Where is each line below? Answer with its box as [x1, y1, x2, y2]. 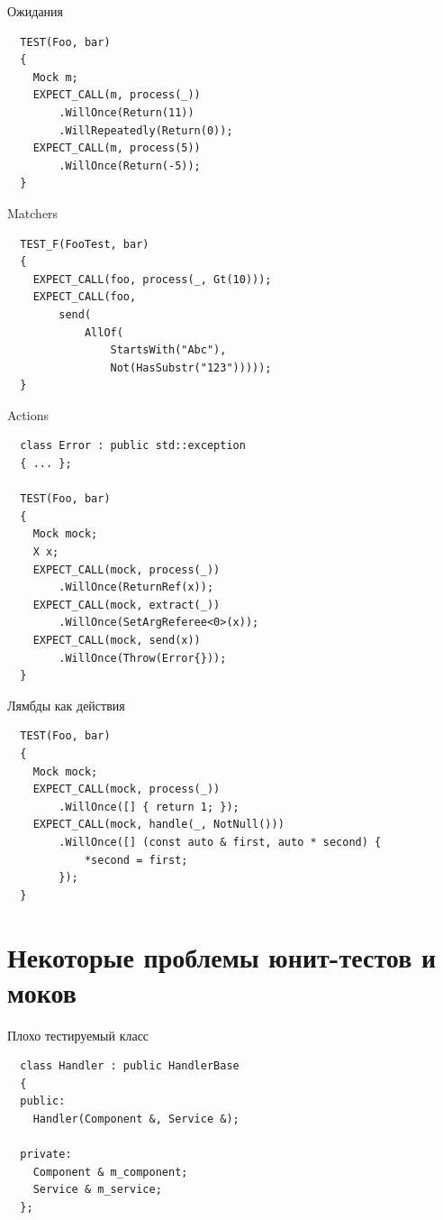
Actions [7, 405, 49, 424]
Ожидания [7, 2, 64, 20]
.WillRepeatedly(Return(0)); [59, 124, 233, 137]
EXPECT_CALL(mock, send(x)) [32, 634, 201, 647]
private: [20, 1148, 72, 1161]
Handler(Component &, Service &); [32, 1113, 240, 1125]
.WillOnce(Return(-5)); [59, 159, 201, 172]
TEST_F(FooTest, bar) [20, 237, 149, 251]
